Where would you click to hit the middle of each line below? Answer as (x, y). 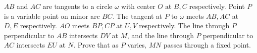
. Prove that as (96, 45)
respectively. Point (217, 6)
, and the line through (160, 35)
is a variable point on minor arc (52, 16)
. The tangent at (137, 16)
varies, (137, 45)
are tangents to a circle (77, 6)
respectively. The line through (184, 26)
